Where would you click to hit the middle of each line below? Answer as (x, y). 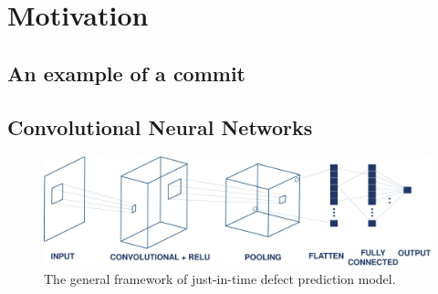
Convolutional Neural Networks (160, 126)
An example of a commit (127, 73)
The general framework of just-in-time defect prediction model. (220, 279)
